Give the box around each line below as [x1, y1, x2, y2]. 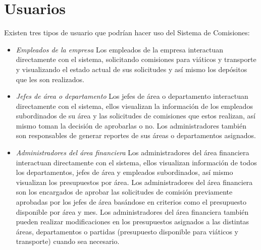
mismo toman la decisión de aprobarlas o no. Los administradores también [16, 120, 246, 131]
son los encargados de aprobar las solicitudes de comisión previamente [16, 186, 233, 197]
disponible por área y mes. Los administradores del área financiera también [16, 206, 249, 217]
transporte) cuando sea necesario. [16, 236, 120, 246]
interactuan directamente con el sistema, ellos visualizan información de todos [16, 157, 257, 167]
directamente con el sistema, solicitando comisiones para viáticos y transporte [16, 54, 256, 65]
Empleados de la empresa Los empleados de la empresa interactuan [16, 44, 224, 54]
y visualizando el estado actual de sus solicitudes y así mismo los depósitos [16, 64, 247, 74]
